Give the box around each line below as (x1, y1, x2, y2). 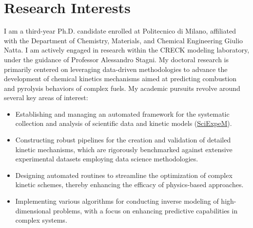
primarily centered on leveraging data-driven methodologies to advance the (4, 64, 228, 74)
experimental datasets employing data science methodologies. (15, 154, 198, 164)
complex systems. (15, 215, 67, 225)
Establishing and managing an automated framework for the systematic (15, 108, 230, 119)
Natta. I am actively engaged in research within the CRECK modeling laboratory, (4, 45, 250, 55)
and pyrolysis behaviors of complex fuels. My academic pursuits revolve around (4, 83, 240, 93)
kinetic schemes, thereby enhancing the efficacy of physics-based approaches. (15, 179, 244, 190)
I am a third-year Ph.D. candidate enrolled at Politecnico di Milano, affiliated (4, 26, 236, 36)
